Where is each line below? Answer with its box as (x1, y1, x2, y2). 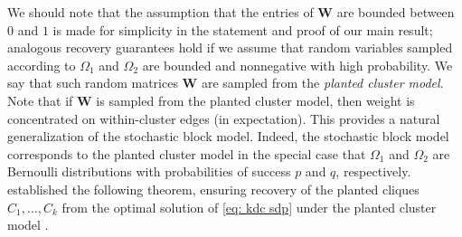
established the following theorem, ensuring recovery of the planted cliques (7, 179, 420, 198)
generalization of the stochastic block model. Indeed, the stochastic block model (7, 127, 449, 146)
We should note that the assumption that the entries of (7, 3, 314, 21)
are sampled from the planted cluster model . (201, 73, 444, 92)
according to (7, 55, 76, 74)
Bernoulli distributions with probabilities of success (7, 162, 291, 181)
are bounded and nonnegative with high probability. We (142, 55, 453, 74)
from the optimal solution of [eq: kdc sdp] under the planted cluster (61, 197, 437, 216)
